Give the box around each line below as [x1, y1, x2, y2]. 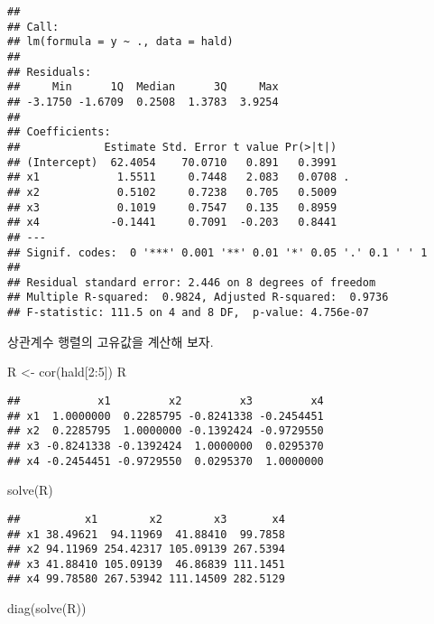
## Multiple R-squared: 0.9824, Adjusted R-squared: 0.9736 [7, 291, 389, 304]
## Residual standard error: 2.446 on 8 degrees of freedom [7, 275, 376, 289]
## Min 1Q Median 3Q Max [7, 80, 279, 94]
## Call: [7, 20, 60, 33]
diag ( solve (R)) [7, 599, 87, 618]
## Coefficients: [7, 126, 111, 139]
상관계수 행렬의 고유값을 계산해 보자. [7, 331, 214, 350]
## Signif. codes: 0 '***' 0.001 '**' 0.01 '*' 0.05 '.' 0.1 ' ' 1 [7, 246, 428, 259]
